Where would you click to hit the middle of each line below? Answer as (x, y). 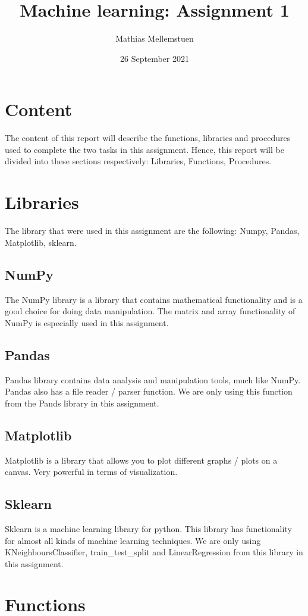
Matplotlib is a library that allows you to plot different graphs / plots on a (141, 460)
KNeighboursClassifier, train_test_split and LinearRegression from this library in (154, 552)
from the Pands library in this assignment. (82, 403)
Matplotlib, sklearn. (41, 242)
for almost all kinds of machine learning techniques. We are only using (133, 540)
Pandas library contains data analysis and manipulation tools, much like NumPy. (153, 379)
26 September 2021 (155, 58)
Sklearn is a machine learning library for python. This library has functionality (148, 528)
